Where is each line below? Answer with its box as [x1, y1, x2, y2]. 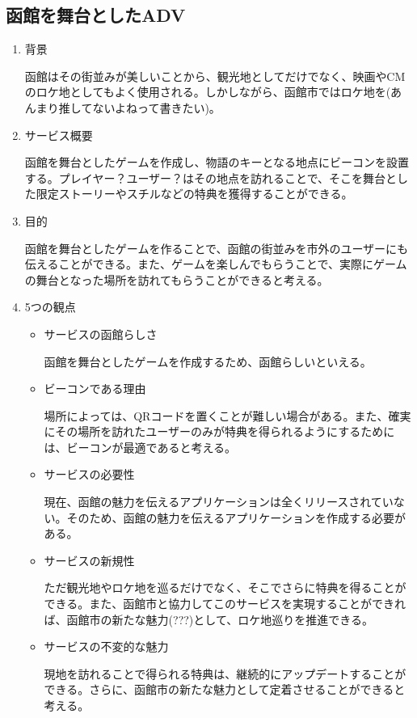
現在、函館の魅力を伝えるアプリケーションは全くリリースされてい [44, 493, 394, 510]
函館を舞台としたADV [6, 2, 186, 27]
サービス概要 [24, 126, 93, 143]
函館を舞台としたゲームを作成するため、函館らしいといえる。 [44, 353, 372, 370]
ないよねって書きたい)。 [92, 99, 221, 116]
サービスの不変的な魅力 [44, 638, 169, 655]
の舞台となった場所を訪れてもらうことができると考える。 [24, 271, 329, 288]
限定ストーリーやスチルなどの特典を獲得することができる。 [36, 185, 353, 202]
